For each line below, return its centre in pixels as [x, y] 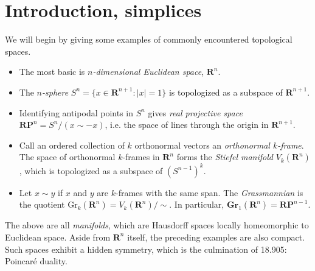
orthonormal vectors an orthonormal [202, 145]
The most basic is [52, 72]
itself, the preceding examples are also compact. [216, 237]
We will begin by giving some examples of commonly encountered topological [149, 39]
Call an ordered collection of [72, 145]
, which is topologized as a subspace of [91, 170]
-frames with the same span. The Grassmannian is [209, 192]
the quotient [42, 204]
